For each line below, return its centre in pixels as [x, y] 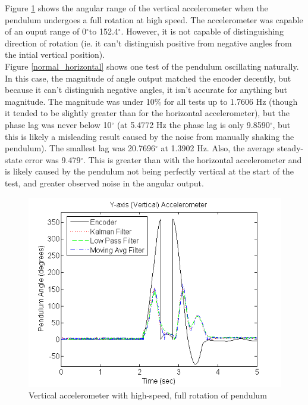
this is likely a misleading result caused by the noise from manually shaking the [150, 136]
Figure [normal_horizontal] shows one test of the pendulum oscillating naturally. [152, 66]
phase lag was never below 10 [58, 124]
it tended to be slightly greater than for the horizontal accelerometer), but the [147, 113]
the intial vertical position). [55, 54]
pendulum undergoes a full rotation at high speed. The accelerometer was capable [154, 19]
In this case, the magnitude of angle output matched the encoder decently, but [148, 78]
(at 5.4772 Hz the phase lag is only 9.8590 [193, 124]
